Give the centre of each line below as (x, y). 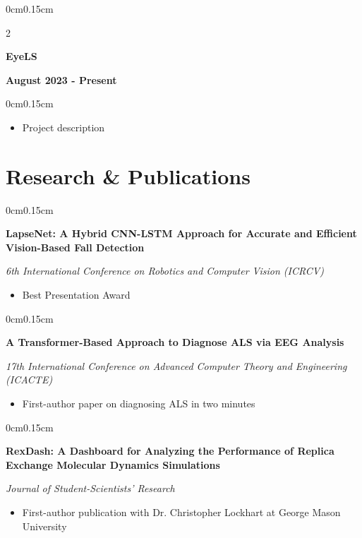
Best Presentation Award (76, 295)
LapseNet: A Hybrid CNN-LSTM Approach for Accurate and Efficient (181, 233)
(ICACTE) (29, 379)
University (44, 526)
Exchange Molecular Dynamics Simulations (113, 464)
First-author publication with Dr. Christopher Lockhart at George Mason (181, 512)
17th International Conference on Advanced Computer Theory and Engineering (176, 365)
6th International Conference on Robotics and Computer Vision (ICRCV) (165, 271)
